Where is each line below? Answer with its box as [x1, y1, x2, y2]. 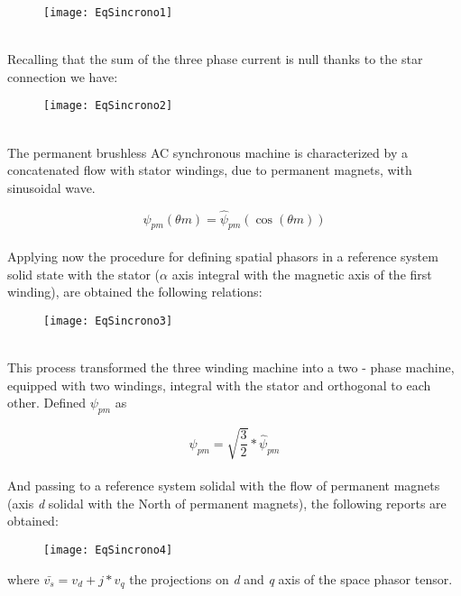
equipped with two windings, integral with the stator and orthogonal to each [7, 375, 431, 394]
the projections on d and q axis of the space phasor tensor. [129, 569, 453, 588]
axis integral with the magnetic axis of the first [171, 264, 432, 283]
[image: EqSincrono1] [43, 6, 173, 19]
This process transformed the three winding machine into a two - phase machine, [7, 358, 455, 377]
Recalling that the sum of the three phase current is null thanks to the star [7, 50, 423, 69]
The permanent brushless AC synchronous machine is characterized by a [7, 142, 408, 161]
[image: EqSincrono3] [43, 314, 173, 327]
